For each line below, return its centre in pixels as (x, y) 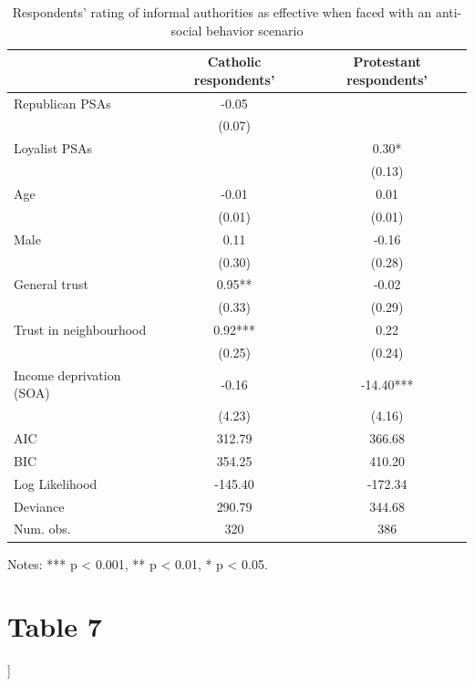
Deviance (39, 506)
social (186, 30)
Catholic (234, 62)
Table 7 (55, 626)
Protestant (387, 62)
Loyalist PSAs (53, 148)
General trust (51, 284)
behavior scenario (255, 30)
